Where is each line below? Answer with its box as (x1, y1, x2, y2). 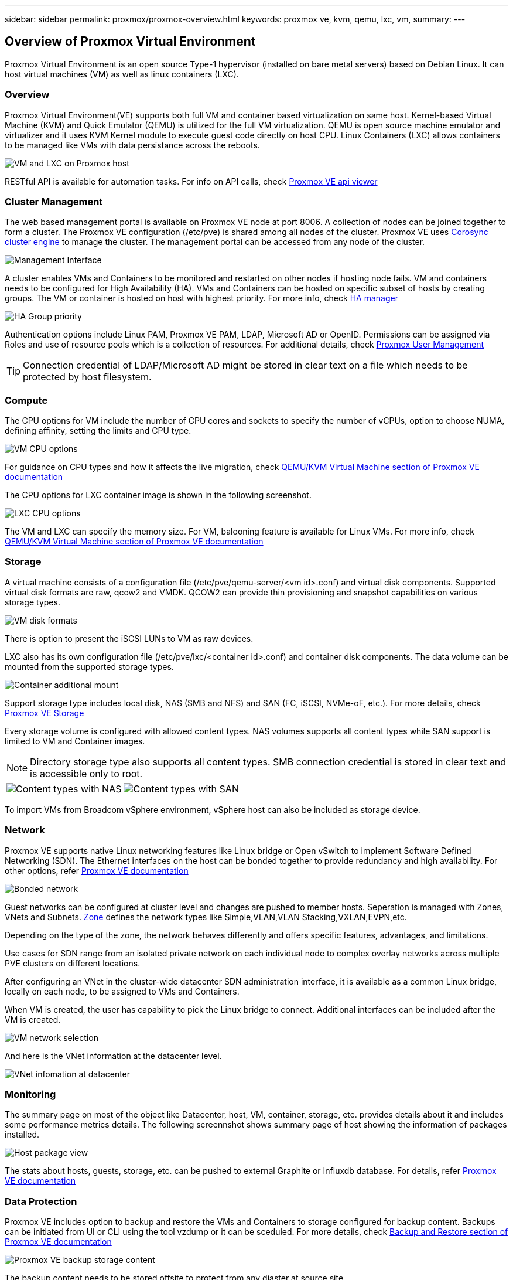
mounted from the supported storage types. (5, 661, 174, 672)
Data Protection (5, 1195, 77, 1207)
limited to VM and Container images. (5, 736, 145, 746)
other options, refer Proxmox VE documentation (5, 865, 189, 876)
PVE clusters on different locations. (5, 958, 141, 968)
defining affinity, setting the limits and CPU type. (5, 425, 191, 436)
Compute (5, 394, 48, 406)
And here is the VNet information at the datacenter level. (5, 1050, 222, 1061)
